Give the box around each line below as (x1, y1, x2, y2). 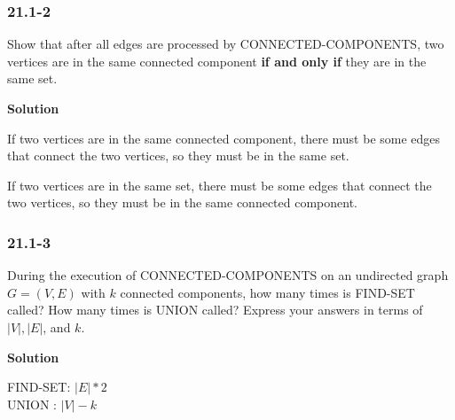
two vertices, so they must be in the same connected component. (7, 193, 357, 212)
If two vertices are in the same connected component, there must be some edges (7, 128, 441, 147)
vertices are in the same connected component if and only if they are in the (7, 51, 427, 70)
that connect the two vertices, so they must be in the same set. (7, 146, 349, 165)
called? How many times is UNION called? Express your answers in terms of (7, 300, 423, 319)
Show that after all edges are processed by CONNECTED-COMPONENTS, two (7, 35, 444, 53)
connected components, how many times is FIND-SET (120, 283, 415, 301)
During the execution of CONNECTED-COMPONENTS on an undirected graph (7, 266, 449, 284)
